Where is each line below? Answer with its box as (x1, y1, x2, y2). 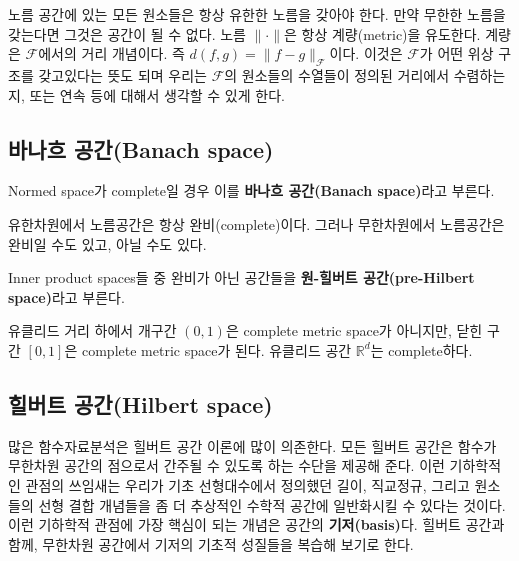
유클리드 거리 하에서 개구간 (8, 320, 177, 341)
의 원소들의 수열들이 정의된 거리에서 (224, 64, 450, 85)
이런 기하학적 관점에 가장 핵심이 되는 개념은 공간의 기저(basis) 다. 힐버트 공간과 (8, 514, 505, 535)
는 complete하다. (370, 339, 473, 360)
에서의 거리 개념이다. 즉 (38, 43, 185, 64)
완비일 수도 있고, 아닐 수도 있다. (8, 233, 207, 254)
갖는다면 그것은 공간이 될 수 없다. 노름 (8, 23, 246, 44)
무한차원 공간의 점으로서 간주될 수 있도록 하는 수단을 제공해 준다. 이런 (8, 455, 445, 476)
